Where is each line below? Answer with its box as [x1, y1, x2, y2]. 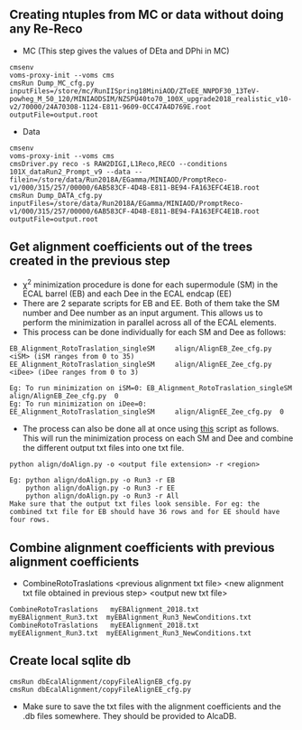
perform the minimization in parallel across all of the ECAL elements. [22, 317, 277, 328]
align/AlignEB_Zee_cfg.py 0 [9, 392, 119, 401]
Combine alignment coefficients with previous [9, 539, 275, 555]
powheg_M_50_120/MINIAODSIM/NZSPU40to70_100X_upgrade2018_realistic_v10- [9, 94, 293, 103]
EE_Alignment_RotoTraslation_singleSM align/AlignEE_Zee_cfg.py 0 [9, 407, 284, 416]
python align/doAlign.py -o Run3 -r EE [25, 483, 176, 493]
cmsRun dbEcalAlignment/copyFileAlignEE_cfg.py [9, 685, 192, 694]
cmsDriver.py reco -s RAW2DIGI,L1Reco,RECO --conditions [9, 159, 228, 168]
